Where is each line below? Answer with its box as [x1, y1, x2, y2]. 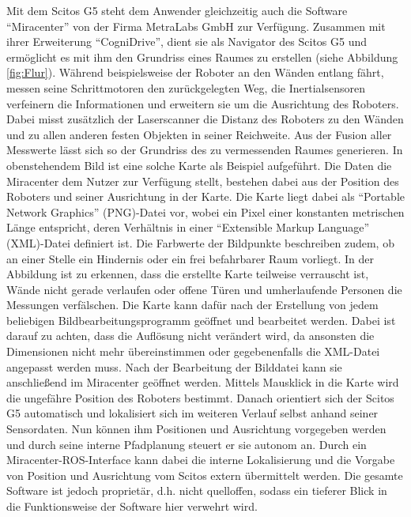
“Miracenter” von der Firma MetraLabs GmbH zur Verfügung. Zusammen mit [6, 17, 386, 34]
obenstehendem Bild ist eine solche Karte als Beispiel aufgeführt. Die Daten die [6, 157, 392, 173]
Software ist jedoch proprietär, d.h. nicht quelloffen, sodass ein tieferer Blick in [6, 482, 387, 499]
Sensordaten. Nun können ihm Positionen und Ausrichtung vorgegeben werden [6, 421, 386, 437]
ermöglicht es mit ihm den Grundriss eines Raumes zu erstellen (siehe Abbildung [6, 48, 398, 65]
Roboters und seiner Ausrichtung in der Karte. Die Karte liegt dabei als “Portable [6, 188, 405, 205]
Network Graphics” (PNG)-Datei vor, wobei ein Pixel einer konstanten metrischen [6, 203, 405, 220]
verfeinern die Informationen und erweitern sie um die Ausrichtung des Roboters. [6, 95, 399, 111]
